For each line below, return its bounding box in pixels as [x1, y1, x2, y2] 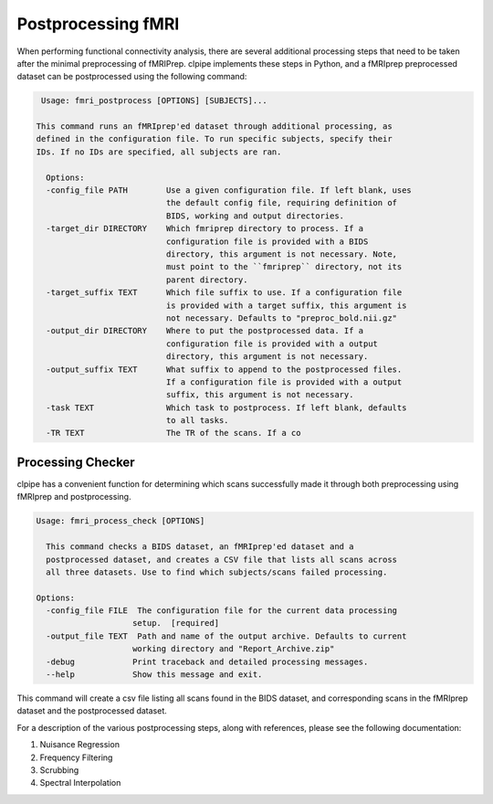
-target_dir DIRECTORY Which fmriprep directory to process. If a [46, 224, 364, 234]
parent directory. [165, 274, 248, 285]
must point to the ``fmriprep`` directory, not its [165, 261, 403, 272]
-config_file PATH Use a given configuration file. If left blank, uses [46, 185, 413, 196]
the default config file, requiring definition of [165, 197, 397, 208]
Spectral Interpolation [39, 778, 121, 788]
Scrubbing [39, 764, 79, 776]
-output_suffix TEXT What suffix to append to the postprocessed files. [46, 364, 403, 375]
